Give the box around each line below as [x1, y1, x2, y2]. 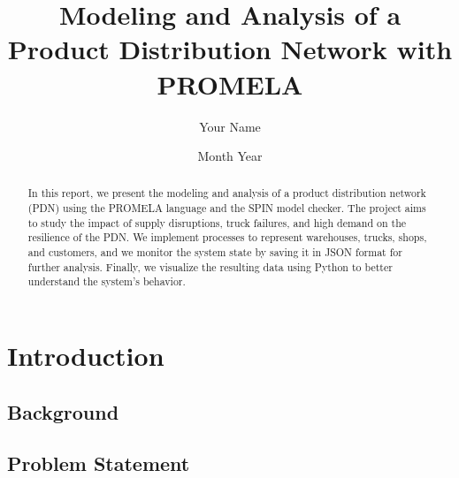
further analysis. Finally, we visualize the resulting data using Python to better [27, 259, 393, 274]
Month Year [197, 147, 263, 165]
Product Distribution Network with [7, 31, 453, 67]
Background [7, 398, 119, 425]
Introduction [7, 338, 164, 374]
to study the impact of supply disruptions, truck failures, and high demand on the [27, 215, 407, 230]
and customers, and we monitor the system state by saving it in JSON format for [27, 245, 402, 260]
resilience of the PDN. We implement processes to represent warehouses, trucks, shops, [27, 230, 427, 245]
